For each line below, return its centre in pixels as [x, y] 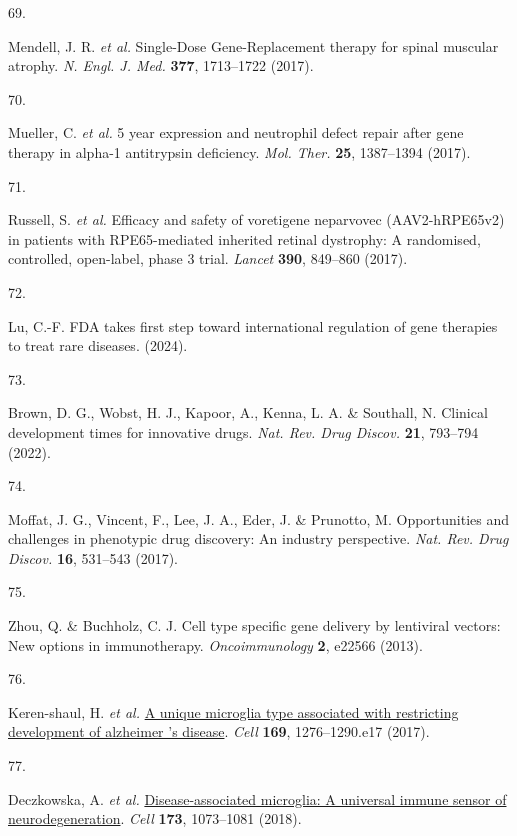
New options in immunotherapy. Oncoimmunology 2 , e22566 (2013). [215, 644]
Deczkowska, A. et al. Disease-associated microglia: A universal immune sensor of [257, 798]
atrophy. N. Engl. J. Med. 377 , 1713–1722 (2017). [161, 65]
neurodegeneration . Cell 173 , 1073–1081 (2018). [155, 818]
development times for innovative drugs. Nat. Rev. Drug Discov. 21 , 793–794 [243, 431]
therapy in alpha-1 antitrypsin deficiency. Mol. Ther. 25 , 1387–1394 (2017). [239, 151]
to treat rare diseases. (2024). [98, 345]
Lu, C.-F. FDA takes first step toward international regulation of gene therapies [253, 325]
